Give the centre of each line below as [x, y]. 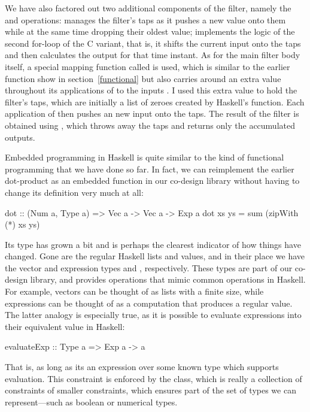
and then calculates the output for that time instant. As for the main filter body [153, 55]
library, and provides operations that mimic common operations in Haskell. [168, 279]
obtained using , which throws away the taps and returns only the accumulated [150, 125]
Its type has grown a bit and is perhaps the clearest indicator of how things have [153, 244]
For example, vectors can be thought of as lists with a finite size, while [134, 291]
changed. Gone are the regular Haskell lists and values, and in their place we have [155, 256]
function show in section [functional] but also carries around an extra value [143, 78]
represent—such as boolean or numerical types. [91, 402]
